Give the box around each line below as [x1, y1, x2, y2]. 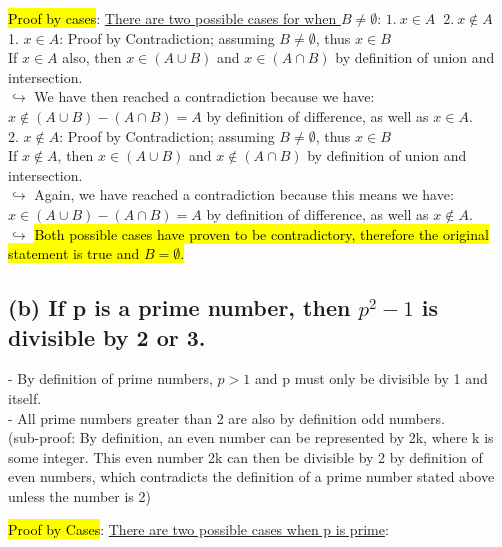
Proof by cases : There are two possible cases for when [8, 8, 337, 28]
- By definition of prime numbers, [8, 368, 213, 389]
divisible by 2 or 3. [8, 321, 206, 352]
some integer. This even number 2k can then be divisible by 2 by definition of [8, 446, 483, 467]
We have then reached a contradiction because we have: [34, 86, 375, 107]
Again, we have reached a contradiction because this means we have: [34, 184, 454, 205]
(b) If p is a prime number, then [8, 292, 351, 323]
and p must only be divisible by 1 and [254, 368, 488, 389]
